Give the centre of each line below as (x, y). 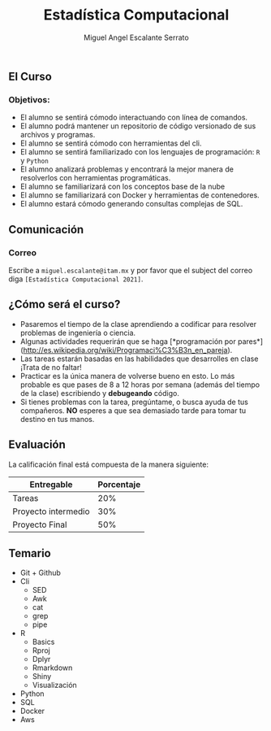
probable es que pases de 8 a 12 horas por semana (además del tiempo (140, 385)
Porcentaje (119, 484)
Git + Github (40, 573)
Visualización (54, 685)
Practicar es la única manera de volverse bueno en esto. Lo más (127, 376)
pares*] (251, 341)
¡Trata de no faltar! (51, 367)
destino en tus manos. (57, 419)
